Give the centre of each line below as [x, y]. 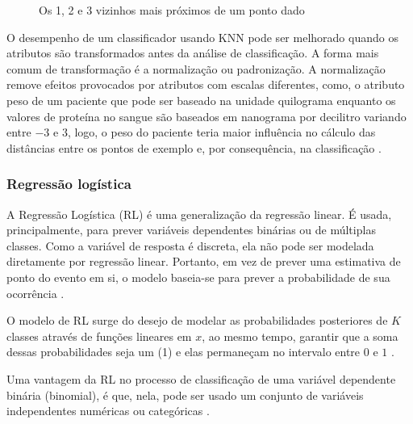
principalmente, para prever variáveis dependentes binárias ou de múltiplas [191, 230]
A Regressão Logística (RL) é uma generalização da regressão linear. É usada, [199, 214]
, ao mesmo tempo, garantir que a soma [300, 336]
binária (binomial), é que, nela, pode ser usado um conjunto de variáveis [185, 395]
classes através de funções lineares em [99, 336]
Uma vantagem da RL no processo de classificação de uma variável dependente [201, 378]
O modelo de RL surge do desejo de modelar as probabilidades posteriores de [197, 320]
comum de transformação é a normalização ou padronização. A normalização [196, 68]
